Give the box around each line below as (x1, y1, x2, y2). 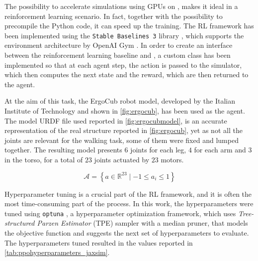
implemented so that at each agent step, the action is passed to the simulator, (4, 59, 242, 70)
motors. (161, 154, 184, 164)
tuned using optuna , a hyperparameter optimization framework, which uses (4, 208, 236, 218)
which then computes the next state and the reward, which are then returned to (4, 69, 249, 80)
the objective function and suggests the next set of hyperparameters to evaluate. (4, 228, 249, 238)
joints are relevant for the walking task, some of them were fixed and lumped (4, 134, 239, 145)
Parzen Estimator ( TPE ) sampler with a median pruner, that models (37, 218, 248, 228)
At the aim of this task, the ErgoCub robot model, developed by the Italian (4, 96, 236, 106)
